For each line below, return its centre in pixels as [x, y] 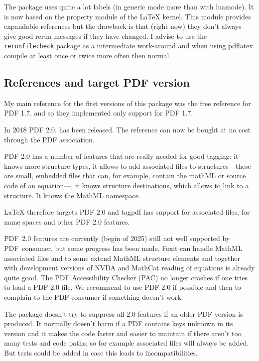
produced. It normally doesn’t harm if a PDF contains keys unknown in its [119, 323]
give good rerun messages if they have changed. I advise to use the [106, 36]
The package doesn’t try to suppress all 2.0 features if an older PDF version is [124, 313]
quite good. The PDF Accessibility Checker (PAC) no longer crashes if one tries [126, 277]
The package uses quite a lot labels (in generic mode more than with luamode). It [129, 6]
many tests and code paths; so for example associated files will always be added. [127, 343]
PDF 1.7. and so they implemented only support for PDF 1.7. [99, 113]
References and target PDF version [97, 82]
